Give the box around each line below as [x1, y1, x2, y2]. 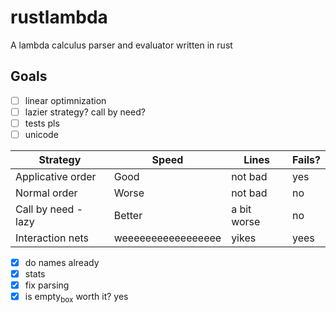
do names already [24, 257, 100, 268]
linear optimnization [24, 94, 107, 106]
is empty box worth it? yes [24, 291, 129, 305]
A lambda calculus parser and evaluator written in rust [10, 39, 233, 51]
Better [113, 209, 143, 222]
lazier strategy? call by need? [24, 106, 146, 118]
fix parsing [24, 279, 70, 291]
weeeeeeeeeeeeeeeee [113, 231, 222, 245]
